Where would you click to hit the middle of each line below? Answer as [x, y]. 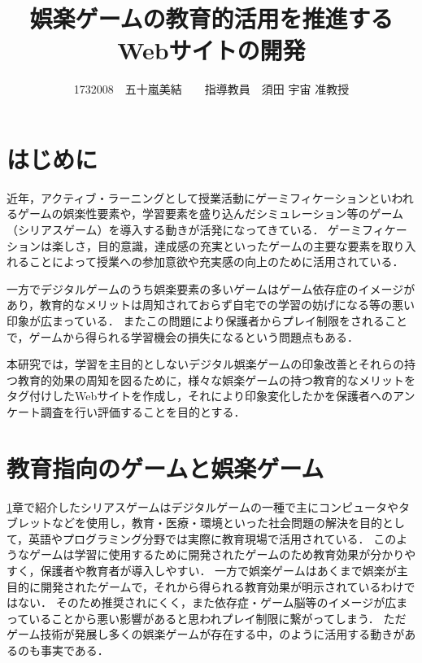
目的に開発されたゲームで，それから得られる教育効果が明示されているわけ [205, 586]
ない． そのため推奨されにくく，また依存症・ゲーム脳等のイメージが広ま [213, 602]
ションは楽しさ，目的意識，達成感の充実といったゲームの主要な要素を [194, 245]
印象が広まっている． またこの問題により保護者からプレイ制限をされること [207, 321]
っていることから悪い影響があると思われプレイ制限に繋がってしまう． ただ [207, 618]
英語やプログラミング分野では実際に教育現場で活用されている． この [213, 538]
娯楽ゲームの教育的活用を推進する [211, 18]
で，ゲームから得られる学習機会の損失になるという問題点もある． [183, 336]
